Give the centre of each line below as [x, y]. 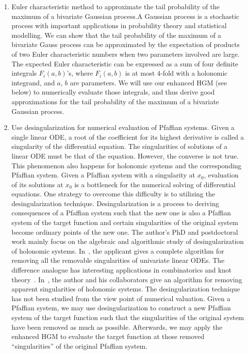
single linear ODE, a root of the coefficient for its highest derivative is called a [128, 137]
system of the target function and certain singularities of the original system [125, 222]
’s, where [80, 73]
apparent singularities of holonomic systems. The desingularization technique [126, 289]
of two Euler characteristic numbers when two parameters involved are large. [125, 54]
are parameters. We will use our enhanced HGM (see [149, 82]
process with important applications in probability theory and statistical [119, 25]
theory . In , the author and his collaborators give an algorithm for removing [127, 279]
